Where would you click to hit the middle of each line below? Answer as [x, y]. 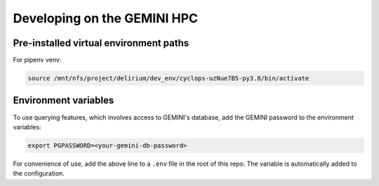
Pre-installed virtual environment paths [101, 43]
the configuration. [39, 173]
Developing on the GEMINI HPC [105, 18]
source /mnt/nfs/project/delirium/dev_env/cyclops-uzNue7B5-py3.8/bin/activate [168, 78]
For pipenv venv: [37, 60]
